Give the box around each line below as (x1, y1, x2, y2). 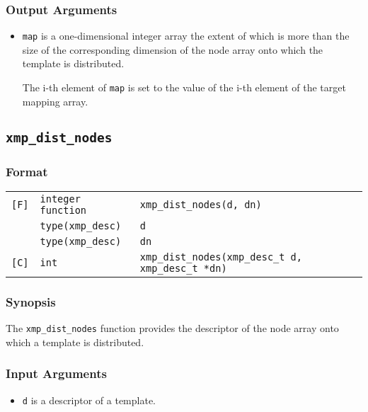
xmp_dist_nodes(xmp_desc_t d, (139, 251, 302, 263)
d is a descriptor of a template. (22, 392, 156, 407)
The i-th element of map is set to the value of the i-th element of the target (22, 80, 346, 95)
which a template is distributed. (6, 334, 144, 349)
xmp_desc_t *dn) (139, 262, 227, 274)
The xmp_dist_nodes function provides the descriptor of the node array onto (6, 321, 339, 336)
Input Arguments (6, 365, 107, 382)
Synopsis (6, 292, 56, 310)
